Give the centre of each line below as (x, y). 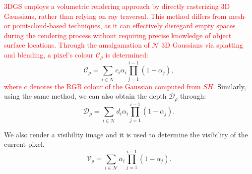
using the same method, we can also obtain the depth (85, 96)
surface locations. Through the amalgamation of (77, 45)
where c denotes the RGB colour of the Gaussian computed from (102, 86)
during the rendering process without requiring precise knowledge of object (118, 35)
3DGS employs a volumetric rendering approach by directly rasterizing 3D (117, 6)
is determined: (127, 54)
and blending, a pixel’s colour (49, 54)
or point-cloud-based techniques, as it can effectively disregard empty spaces (120, 26)
